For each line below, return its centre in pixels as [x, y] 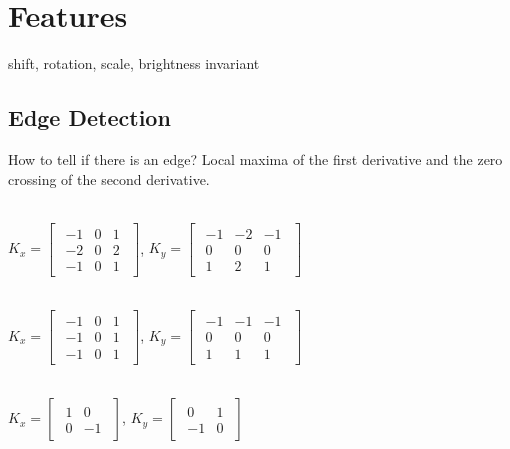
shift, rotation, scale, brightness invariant [134, 63]
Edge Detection [89, 117]
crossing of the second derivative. [109, 178]
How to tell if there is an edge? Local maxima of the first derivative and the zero [255, 158]
